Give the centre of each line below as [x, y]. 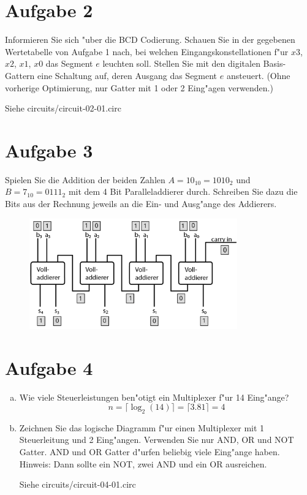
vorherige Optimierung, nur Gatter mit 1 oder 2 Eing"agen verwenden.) [139, 87]
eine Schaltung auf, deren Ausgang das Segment [127, 75]
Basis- [275, 63]
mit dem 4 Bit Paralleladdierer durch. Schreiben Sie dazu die [183, 191]
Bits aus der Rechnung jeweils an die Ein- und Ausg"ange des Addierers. [141, 203]
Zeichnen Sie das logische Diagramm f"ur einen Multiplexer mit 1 [142, 427]
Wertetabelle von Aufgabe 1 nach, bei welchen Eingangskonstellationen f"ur [147, 51]
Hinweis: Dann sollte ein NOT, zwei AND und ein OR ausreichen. [143, 463]
